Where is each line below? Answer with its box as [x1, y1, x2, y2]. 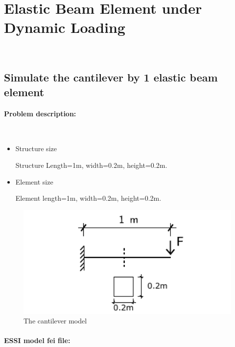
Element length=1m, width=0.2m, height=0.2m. [15, 193, 162, 203]
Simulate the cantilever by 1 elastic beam [4, 70, 218, 85]
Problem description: [4, 108, 76, 118]
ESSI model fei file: [4, 335, 70, 345]
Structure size [15, 143, 57, 154]
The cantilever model [23, 316, 87, 326]
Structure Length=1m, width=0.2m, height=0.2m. [15, 160, 167, 170]
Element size [15, 176, 53, 187]
